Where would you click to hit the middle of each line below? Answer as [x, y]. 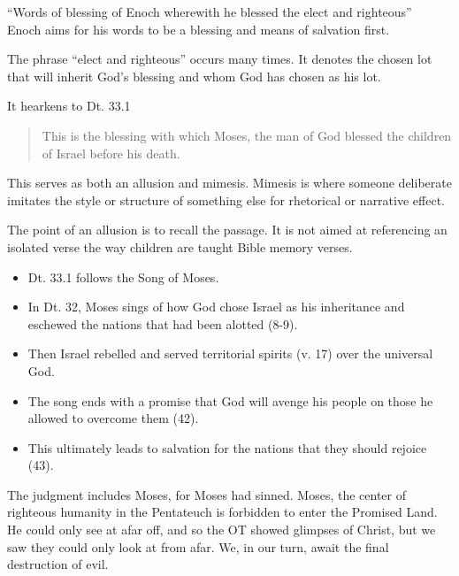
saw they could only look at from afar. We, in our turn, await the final [198, 546]
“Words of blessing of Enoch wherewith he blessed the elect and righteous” [210, 12]
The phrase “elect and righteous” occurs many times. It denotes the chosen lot [220, 59]
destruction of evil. [58, 564]
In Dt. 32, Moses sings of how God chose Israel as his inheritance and [216, 307]
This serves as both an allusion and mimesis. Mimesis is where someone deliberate [229, 183]
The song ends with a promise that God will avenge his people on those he [230, 400]
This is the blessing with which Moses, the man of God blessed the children [247, 135]
